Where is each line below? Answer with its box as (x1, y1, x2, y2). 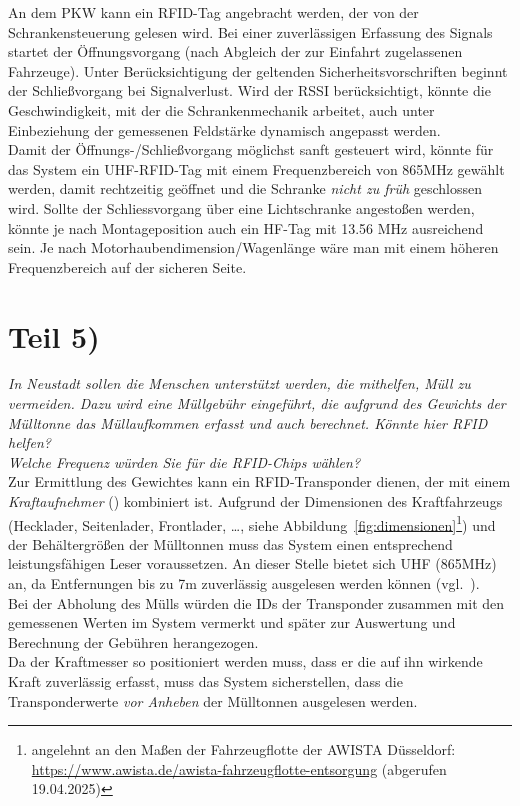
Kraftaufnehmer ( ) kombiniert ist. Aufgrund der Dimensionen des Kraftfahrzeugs (8, 491, 503, 511)
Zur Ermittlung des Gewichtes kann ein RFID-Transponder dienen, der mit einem (8, 471, 511, 492)
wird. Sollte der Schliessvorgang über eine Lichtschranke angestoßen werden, (8, 197, 475, 218)
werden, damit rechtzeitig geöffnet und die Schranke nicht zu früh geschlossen (8, 178, 482, 199)
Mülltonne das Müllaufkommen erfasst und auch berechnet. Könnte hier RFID (8, 412, 488, 433)
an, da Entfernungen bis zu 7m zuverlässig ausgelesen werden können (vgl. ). (8, 573, 480, 594)
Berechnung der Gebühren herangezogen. (8, 631, 259, 652)
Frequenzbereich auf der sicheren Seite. (8, 256, 247, 277)
